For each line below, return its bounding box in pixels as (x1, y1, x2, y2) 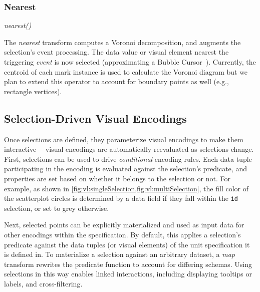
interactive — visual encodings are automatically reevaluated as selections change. (4, 144, 254, 154)
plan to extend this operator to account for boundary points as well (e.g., (4, 76, 229, 87)
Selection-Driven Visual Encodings (4, 110, 187, 126)
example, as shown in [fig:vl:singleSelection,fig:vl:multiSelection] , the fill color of (4, 183, 248, 193)
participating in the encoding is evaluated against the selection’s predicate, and (4, 163, 247, 174)
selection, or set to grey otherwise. (4, 202, 109, 213)
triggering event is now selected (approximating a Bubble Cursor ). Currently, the (4, 57, 256, 67)
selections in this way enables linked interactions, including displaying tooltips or (4, 268, 252, 279)
